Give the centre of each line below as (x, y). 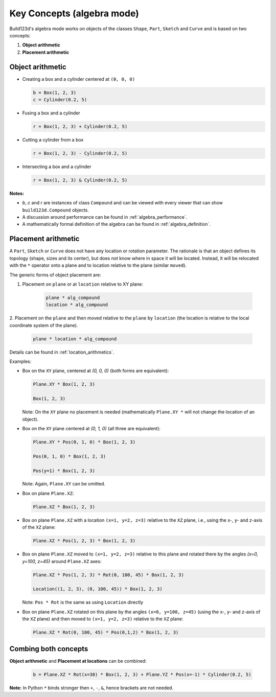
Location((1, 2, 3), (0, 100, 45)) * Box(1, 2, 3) (98, 589)
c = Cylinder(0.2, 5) (60, 100)
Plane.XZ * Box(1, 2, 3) (64, 507)
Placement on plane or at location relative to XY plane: (83, 284)
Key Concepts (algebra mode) (74, 13)
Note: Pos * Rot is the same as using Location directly (83, 602)
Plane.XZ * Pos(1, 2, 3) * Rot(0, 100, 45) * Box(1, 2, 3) (108, 575)
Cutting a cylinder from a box (53, 140)
